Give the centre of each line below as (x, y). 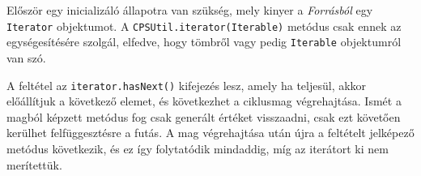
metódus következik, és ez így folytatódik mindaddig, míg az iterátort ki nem (198, 148)
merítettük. (34, 164)
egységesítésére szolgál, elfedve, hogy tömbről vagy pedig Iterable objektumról (204, 42)
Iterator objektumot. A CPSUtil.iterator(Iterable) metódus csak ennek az (204, 26)
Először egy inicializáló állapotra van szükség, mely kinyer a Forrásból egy (190, 10)
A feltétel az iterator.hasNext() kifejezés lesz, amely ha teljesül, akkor (187, 85)
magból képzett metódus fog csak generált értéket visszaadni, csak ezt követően (204, 116)
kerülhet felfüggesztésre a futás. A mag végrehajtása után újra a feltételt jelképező (210, 133)
